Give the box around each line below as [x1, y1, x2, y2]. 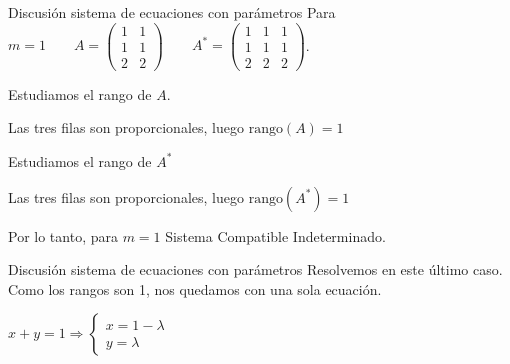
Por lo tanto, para [8, 225, 118, 246]
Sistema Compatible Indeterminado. [165, 225, 386, 246]
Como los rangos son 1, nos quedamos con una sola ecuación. [8, 278, 382, 299]
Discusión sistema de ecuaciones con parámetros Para [8, 2, 336, 22]
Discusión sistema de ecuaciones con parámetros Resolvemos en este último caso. [8, 259, 503, 280]
